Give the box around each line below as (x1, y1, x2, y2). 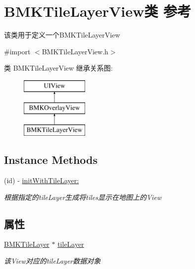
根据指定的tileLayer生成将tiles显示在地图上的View (4, 192, 161, 202)
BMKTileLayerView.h (42, 46, 108, 56)
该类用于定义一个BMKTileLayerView (4, 30, 120, 40)
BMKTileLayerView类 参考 (4, 1, 192, 21)
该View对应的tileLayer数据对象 (4, 256, 101, 266)
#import (4, 46, 31, 56)
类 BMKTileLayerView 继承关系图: (4, 63, 113, 73)
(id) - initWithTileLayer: (4, 175, 79, 186)
